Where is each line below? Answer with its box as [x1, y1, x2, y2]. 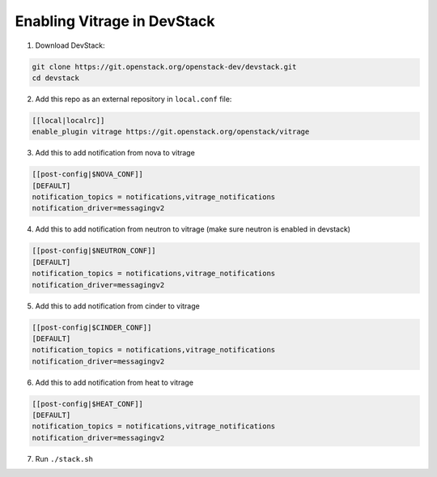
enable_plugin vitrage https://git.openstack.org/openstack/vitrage [32, 127, 310, 137]
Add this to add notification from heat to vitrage [35, 377, 194, 387]
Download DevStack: [35, 40, 105, 50]
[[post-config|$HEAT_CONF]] [32, 399, 143, 408]
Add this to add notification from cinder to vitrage [35, 300, 200, 311]
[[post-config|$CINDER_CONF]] [32, 322, 152, 332]
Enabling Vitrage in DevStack [15, 12, 215, 30]
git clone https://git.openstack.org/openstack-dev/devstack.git [32, 62, 297, 71]
